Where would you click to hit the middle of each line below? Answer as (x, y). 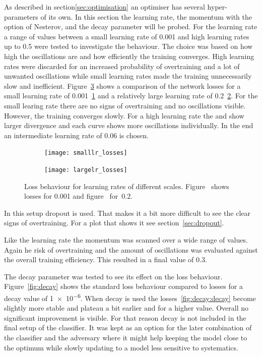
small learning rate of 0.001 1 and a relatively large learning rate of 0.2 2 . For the (131, 96)
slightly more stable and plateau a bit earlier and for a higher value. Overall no (126, 308)
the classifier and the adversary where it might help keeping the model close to (126, 337)
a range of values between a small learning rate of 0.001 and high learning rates (127, 36)
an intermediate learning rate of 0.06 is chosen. (76, 135)
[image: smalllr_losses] (86, 153)
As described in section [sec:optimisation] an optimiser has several (105, 7)
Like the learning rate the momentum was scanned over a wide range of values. (126, 240)
